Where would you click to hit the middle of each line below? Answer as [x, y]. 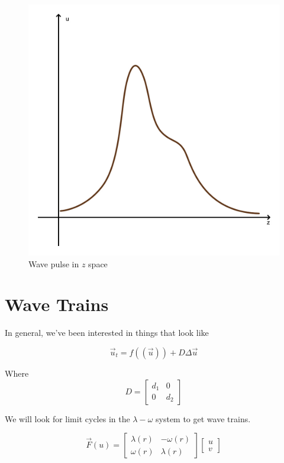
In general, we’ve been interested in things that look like [107, 333]
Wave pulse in [54, 263]
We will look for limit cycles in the [67, 418]
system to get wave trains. [203, 418]
